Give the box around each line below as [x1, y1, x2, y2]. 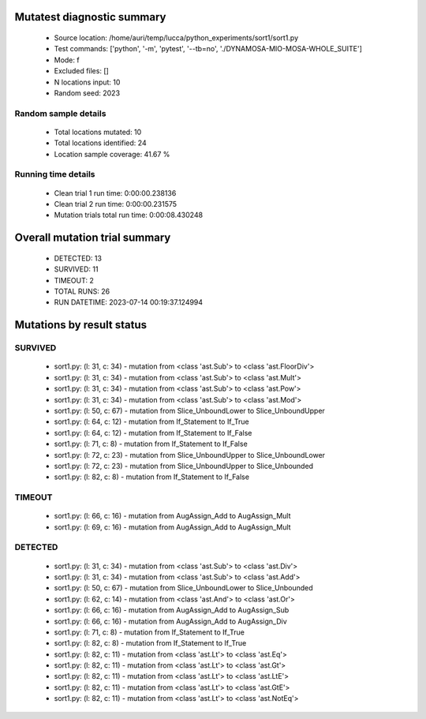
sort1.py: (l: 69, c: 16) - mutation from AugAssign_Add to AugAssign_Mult [54, 522, 291, 532]
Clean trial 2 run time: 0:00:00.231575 [54, 200, 177, 209]
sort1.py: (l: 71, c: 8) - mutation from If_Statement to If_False [54, 439, 248, 449]
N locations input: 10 [54, 77, 121, 87]
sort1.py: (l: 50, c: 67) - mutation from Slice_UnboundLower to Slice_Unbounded [54, 583, 313, 593]
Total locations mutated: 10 [54, 127, 142, 137]
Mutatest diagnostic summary [14, 10, 166, 24]
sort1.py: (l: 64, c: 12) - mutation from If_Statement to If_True [54, 417, 249, 426]
